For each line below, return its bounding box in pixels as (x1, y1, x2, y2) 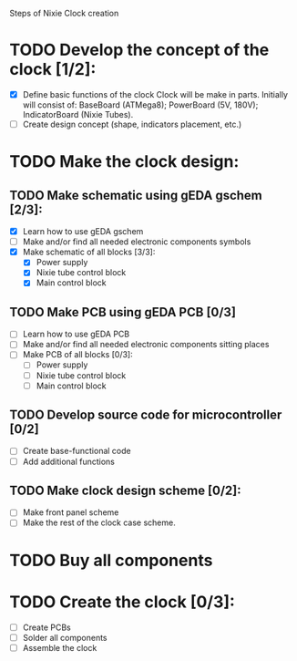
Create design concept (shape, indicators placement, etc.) (22, 119, 242, 129)
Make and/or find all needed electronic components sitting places (22, 339, 270, 350)
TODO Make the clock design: (9, 151, 240, 172)
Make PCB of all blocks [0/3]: (22, 349, 134, 360)
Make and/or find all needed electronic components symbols (22, 236, 251, 247)
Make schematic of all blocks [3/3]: (22, 246, 156, 258)
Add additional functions (22, 456, 116, 467)
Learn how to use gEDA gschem (22, 226, 144, 237)
